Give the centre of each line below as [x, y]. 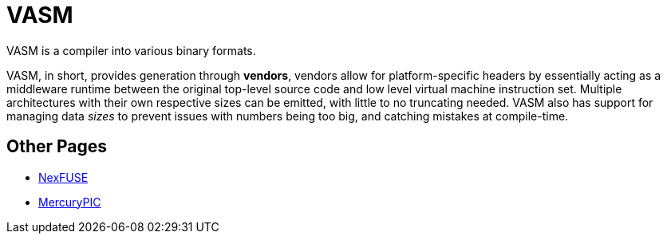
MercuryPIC [70, 202]
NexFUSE [63, 177]
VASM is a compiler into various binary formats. [131, 50]
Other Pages [57, 147]
